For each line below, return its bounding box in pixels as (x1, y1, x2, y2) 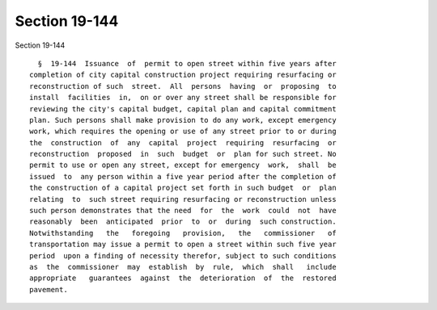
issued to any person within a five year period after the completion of (29, 172, 337, 181)
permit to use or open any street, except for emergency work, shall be (29, 161, 337, 170)
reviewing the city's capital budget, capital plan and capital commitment (29, 104, 337, 113)
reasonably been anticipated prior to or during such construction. (29, 217, 337, 226)
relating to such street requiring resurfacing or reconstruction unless (29, 195, 337, 203)
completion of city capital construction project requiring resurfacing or (29, 70, 337, 80)
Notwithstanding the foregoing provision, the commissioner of (29, 228, 337, 237)
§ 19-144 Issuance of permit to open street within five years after (37, 59, 337, 68)
